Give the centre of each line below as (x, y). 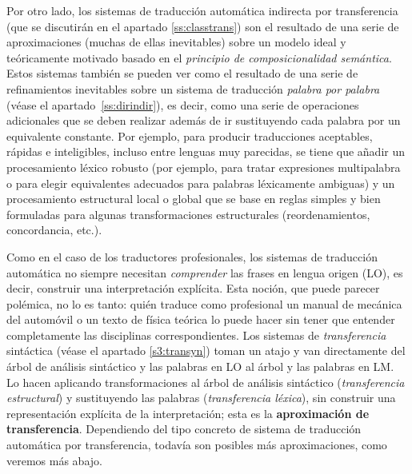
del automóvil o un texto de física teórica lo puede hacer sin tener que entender (201, 319)
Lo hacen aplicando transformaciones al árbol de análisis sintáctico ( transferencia (206, 382)
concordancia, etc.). (54, 230)
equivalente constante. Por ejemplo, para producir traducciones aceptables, (190, 135)
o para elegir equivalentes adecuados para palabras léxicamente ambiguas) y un (201, 183)
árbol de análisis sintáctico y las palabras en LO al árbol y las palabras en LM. (200, 366)
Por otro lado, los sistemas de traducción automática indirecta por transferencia (202, 10)
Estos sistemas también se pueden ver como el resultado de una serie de (182, 73)
